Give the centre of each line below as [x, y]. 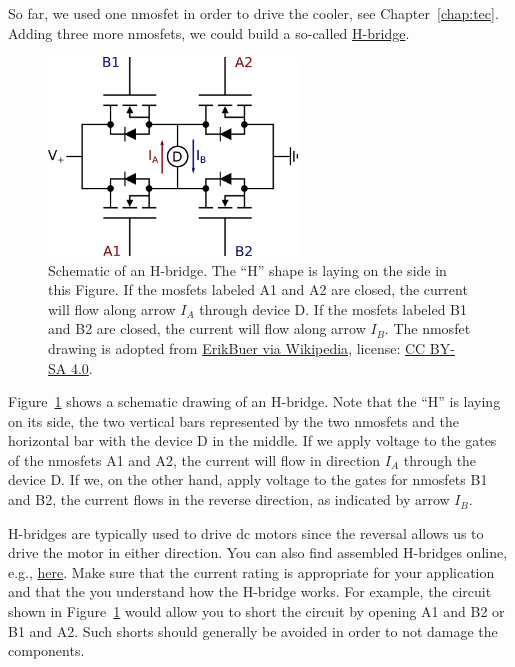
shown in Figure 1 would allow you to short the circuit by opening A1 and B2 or [256, 611]
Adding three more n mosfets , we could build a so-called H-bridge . [209, 32]
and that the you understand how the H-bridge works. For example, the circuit [250, 591]
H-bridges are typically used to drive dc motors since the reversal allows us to [246, 532]
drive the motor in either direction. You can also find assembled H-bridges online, [258, 552]
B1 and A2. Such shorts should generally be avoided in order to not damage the [253, 630]
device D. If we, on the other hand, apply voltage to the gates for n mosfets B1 [248, 479]
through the [440, 459]
